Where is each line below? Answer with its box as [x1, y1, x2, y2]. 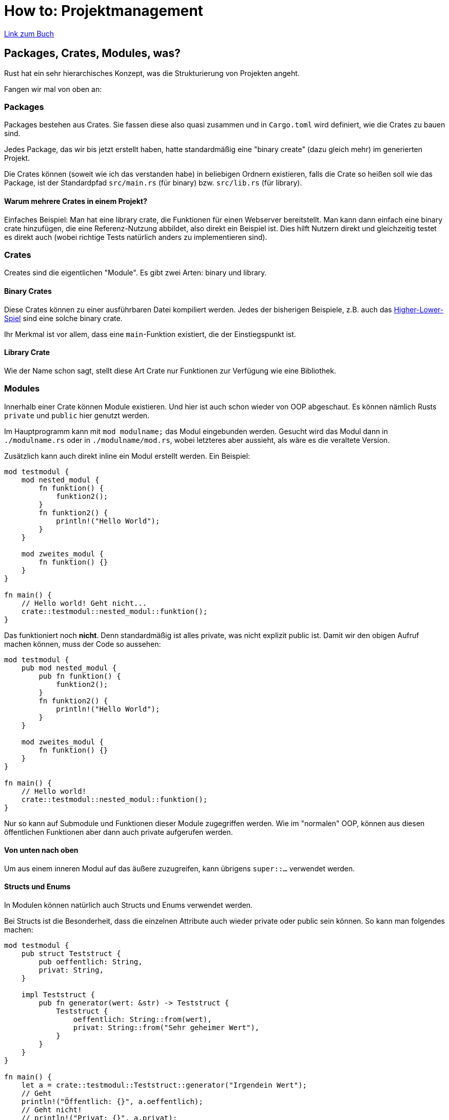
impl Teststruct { [21, 990, 95, 999]
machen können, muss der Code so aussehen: [4, 639, 161, 648]
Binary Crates [4, 286, 52, 295]
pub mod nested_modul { [21, 663, 117, 672]
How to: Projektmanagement [4, 2, 203, 20]
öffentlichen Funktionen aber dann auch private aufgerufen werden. [4, 827, 233, 836]
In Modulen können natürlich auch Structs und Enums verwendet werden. [4, 900, 253, 909]
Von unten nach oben [4, 846, 79, 855]
